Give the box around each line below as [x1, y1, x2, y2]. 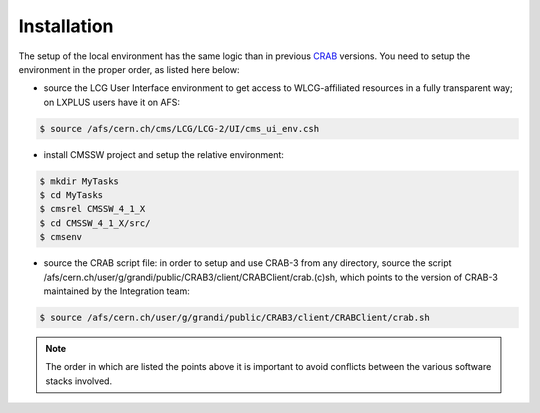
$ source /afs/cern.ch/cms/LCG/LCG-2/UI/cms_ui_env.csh [39, 123, 320, 134]
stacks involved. [45, 375, 113, 387]
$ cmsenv [39, 231, 83, 243]
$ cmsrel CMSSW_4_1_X [39, 203, 146, 215]
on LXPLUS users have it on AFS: [43, 96, 180, 108]
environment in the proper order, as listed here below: [18, 63, 240, 75]
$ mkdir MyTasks [39, 175, 120, 187]
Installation [18, 15, 114, 37]
